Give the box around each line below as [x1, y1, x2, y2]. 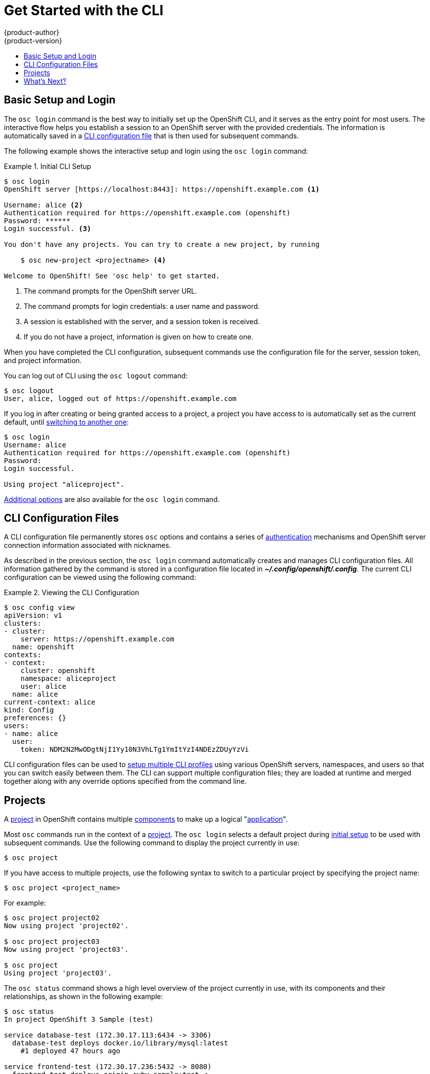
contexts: [4, 651, 41, 659]
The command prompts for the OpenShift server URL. [24, 286, 197, 295]
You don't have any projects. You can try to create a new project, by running [4, 240, 320, 248]
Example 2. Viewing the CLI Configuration [4, 588, 139, 597]
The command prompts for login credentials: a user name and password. [24, 302, 260, 310]
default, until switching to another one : [4, 417, 129, 426]
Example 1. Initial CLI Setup [4, 162, 91, 170]
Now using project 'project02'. [4, 922, 129, 930]
